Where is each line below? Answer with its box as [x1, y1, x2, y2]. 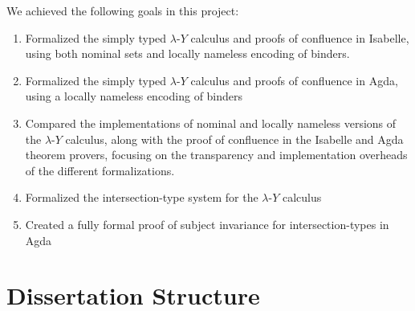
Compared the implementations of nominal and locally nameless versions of [25, 114, 397, 131]
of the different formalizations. [25, 162, 175, 178]
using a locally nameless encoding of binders [25, 88, 243, 104]
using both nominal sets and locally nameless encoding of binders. [25, 45, 350, 62]
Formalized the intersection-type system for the [25, 189, 258, 206]
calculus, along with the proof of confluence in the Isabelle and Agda [65, 130, 404, 147]
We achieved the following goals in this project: [6, 2, 239, 18]
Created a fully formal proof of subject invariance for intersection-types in [25, 215, 389, 232]
